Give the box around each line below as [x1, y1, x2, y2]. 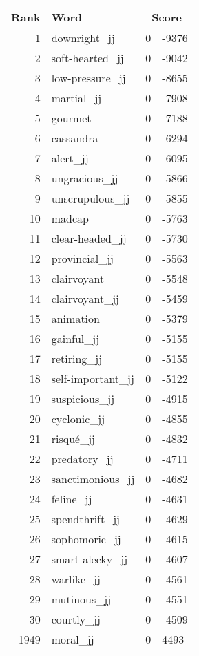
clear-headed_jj [51, 230, 127, 246]
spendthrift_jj [51, 511, 120, 527]
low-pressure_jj [51, 70, 126, 86]
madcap [51, 210, 89, 226]
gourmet [51, 110, 92, 126]
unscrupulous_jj [51, 190, 130, 206]
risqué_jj [51, 431, 95, 447]
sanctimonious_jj [51, 471, 135, 487]
